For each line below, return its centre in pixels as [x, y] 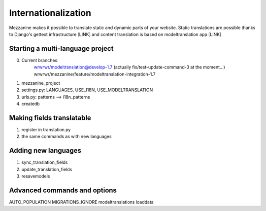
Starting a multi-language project [61, 49]
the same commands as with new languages [66, 137]
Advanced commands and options [63, 190]
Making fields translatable [50, 118]
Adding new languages [45, 151]
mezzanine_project [41, 83]
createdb [31, 104]
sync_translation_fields [45, 162]
